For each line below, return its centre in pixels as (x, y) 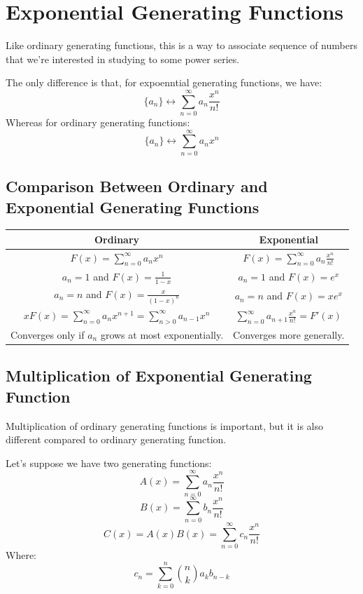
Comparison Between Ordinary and (137, 186)
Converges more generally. (289, 334)
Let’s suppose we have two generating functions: (109, 463)
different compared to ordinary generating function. (116, 439)
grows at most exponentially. (162, 334)
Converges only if (48, 334)
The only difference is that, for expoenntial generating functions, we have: (164, 82)
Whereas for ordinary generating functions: (98, 122)
